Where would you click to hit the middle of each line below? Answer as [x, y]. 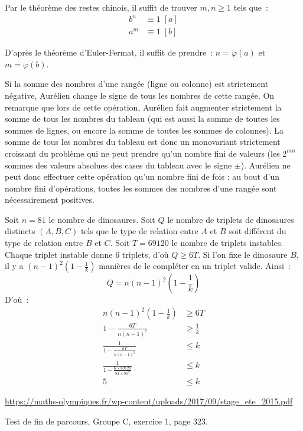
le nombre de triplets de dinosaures [231, 219]
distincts [20, 231]
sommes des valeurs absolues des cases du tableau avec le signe [118, 165]
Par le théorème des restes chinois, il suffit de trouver [101, 7]
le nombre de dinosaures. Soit [102, 219]
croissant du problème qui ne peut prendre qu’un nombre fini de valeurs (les [142, 153]
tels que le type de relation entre [139, 231]
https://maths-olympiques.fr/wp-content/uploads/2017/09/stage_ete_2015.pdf [149, 401]
